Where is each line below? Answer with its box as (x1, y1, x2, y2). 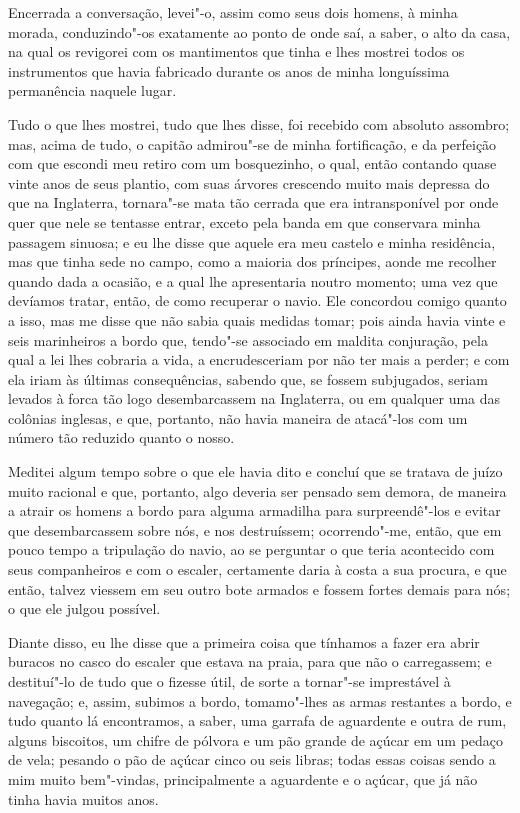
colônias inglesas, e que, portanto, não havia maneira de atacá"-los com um (8, 407, 468, 428)
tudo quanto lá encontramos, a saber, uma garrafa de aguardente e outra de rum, (8, 710, 507, 731)
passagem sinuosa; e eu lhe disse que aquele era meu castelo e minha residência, (8, 231, 496, 252)
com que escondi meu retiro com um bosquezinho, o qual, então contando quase (8, 153, 497, 174)
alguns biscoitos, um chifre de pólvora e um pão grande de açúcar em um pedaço (8, 729, 504, 750)
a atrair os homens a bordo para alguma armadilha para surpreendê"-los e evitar (8, 500, 501, 521)
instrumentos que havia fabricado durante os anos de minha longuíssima (8, 60, 450, 81)
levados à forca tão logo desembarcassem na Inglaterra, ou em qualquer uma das (8, 388, 501, 409)
